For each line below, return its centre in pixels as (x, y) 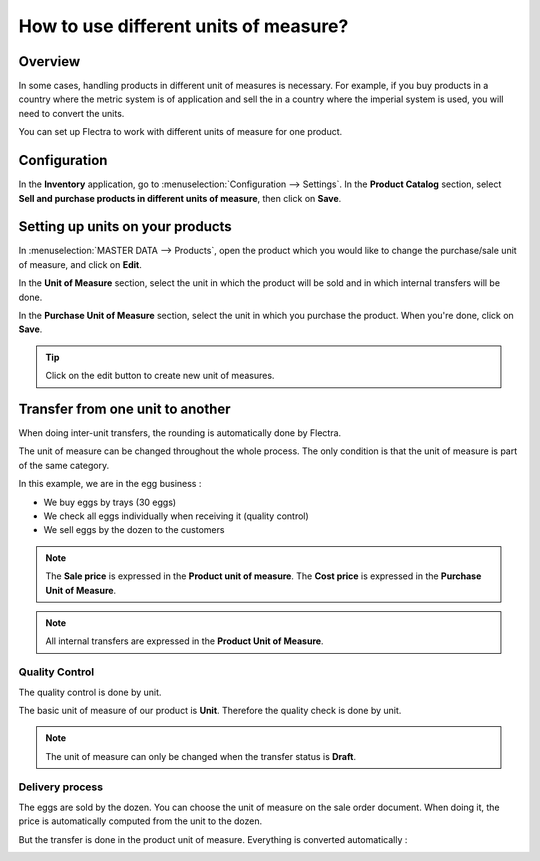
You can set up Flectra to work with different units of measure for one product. (180, 132)
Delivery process (61, 787)
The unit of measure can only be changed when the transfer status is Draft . (201, 756)
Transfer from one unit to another (124, 408)
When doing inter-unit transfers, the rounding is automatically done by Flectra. (180, 433)
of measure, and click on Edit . (80, 264)
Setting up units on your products (125, 226)
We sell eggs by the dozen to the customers (134, 530)
